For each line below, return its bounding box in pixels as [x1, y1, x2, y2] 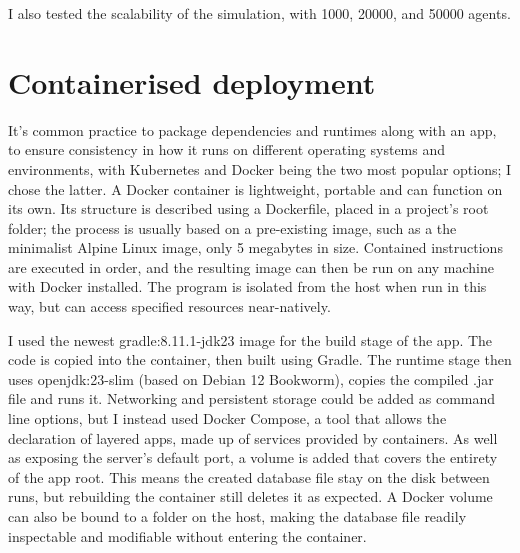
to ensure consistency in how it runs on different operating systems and [8, 139, 446, 160]
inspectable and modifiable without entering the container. [8, 525, 367, 546]
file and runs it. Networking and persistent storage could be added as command [8, 388, 496, 409]
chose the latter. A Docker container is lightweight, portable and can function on [8, 178, 503, 199]
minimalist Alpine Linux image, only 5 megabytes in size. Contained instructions [8, 237, 503, 258]
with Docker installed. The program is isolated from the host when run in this [8, 276, 487, 297]
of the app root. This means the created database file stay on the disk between [8, 466, 490, 487]
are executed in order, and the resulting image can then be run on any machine [8, 256, 494, 277]
